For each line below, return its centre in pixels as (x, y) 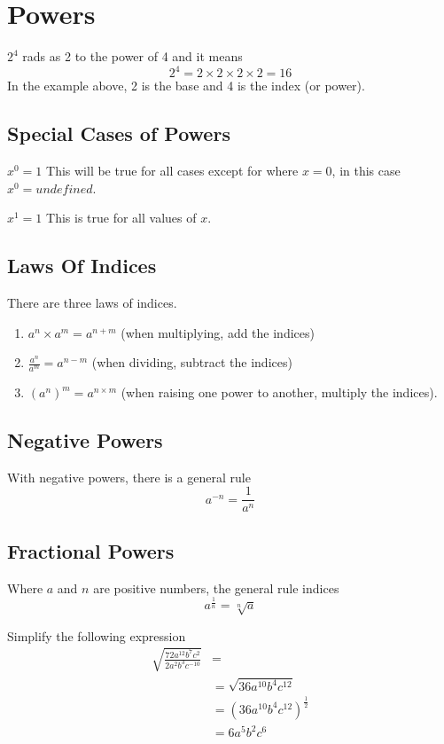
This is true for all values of (121, 218)
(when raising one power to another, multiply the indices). (279, 392)
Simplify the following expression (97, 635)
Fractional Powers (91, 550)
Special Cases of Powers (119, 133)
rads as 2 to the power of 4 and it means (132, 56)
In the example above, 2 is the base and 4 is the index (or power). (186, 86)
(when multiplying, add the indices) (218, 332)
